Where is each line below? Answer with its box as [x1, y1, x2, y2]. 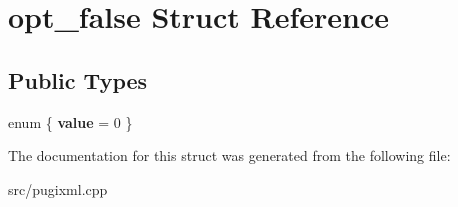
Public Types [8, 64, 148, 95]
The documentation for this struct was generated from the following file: [8, 145, 451, 166]
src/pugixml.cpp [8, 178, 108, 199]
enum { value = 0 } [8, 111, 133, 132]
